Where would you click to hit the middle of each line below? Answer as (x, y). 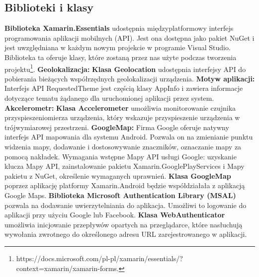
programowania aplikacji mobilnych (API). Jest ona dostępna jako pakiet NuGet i (129, 37)
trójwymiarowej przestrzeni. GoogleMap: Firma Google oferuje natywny (117, 127)
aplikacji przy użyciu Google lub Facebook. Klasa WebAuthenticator (115, 215)
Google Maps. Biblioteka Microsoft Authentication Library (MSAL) (120, 195)
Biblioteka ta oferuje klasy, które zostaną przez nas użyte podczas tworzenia (121, 57)
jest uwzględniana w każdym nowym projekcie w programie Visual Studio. (118, 47)
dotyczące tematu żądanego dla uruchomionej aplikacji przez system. (109, 98)
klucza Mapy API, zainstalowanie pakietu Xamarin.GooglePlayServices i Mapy (125, 166)
